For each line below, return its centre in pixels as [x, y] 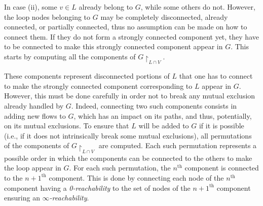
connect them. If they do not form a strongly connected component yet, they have [131, 36]
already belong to [106, 7]
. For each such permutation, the [120, 168]
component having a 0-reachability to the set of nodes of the [97, 187]
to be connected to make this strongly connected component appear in [114, 46]
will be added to [164, 126]
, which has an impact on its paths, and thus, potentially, [163, 115]
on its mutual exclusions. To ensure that [67, 126]
